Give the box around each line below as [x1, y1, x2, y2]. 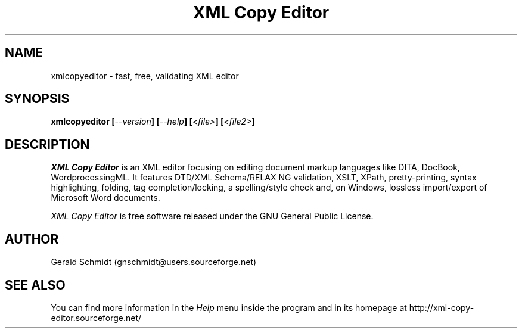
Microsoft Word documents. [51, 192, 160, 203]
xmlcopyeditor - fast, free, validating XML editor [51, 70, 239, 81]
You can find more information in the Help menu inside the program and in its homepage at [51, 302, 407, 313]
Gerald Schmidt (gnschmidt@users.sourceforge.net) [51, 257, 257, 267]
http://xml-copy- [409, 302, 474, 313]
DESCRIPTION [5, 136, 90, 152]
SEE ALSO [5, 277, 66, 292]
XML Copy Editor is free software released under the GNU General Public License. [51, 211, 374, 222]
